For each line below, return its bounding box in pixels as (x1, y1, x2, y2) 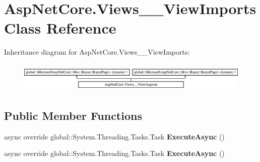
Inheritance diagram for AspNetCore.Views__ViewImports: (4, 47, 190, 57)
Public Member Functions (4, 108, 142, 123)
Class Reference (4, 18, 116, 38)
